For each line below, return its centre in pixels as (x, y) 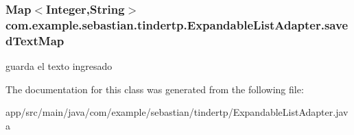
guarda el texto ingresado (59, 66)
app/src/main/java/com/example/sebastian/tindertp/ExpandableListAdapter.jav (177, 112)
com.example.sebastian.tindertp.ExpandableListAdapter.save (177, 24)
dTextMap (35, 40)
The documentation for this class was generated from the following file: (155, 89)
